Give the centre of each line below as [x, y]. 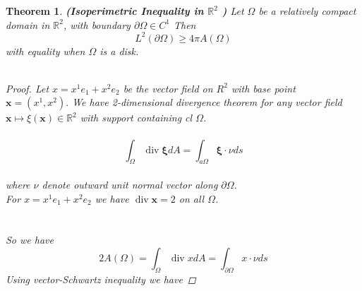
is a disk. [119, 51]
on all [192, 198]
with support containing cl [136, 118]
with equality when [46, 51]
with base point [263, 88]
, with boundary [97, 24]
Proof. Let [28, 88]
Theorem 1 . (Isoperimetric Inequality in [105, 11]
